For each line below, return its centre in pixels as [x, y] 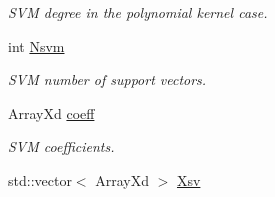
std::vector [40, 179]
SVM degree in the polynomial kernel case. [138, 12]
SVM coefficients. [61, 146]
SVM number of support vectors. [107, 79]
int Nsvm [36, 45]
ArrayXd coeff [51, 112]
